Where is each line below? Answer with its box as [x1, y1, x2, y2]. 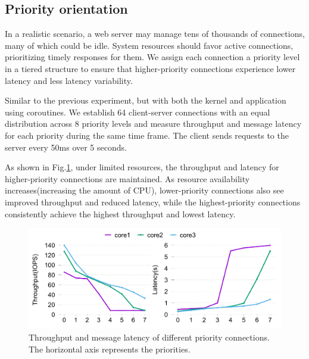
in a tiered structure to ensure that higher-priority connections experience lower [5, 62, 296, 74]
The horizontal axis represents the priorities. [29, 342, 191, 355]
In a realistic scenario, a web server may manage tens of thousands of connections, [5, 27, 305, 40]
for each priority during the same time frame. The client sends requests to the [5, 129, 289, 141]
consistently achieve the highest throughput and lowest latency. [5, 207, 236, 220]
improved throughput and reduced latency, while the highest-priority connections [5, 195, 301, 208]
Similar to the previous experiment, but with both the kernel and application [5, 94, 286, 107]
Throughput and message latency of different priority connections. [29, 331, 270, 344]
